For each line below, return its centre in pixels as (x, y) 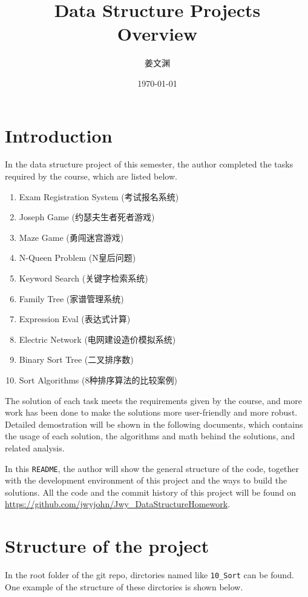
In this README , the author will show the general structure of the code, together (152, 468)
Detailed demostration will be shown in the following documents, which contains (154, 424)
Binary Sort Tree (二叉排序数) (76, 359)
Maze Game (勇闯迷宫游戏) (71, 237)
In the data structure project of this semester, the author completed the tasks (149, 164)
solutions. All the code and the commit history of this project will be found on (151, 492)
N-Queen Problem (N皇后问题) (77, 258)
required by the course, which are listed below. (91, 176)
